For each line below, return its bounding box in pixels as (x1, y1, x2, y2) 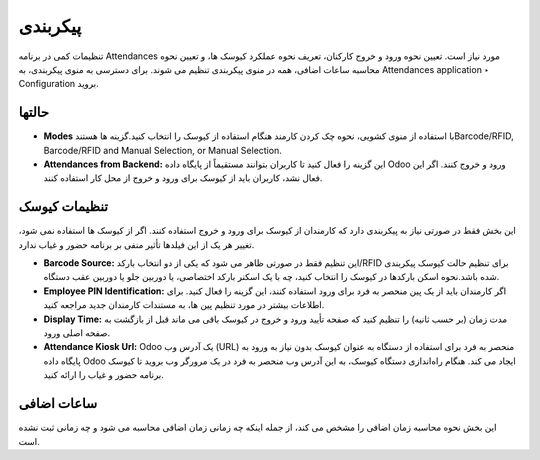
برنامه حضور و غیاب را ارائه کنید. (43, 369, 165, 381)
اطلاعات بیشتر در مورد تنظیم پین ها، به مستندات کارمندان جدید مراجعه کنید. (43, 299, 325, 311)
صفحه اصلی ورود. (43, 327, 111, 339)
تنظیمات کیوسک (18, 198, 109, 215)
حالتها (18, 104, 50, 121)
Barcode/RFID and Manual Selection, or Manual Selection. (43, 144, 282, 156)
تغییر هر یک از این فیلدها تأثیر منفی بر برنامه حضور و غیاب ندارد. (18, 238, 255, 250)
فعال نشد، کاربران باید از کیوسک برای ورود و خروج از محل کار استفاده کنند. (43, 172, 323, 184)
